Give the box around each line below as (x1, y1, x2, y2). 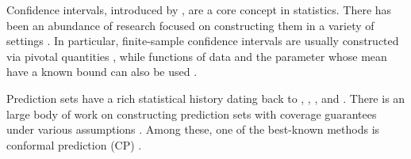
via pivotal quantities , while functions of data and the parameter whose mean (6, 47, 387, 64)
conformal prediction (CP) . (6, 136, 142, 153)
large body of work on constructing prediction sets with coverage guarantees (6, 105, 377, 122)
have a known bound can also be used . (6, 63, 198, 80)
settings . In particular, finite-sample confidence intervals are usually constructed (6, 32, 399, 49)
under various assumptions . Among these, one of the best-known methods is (6, 121, 380, 138)
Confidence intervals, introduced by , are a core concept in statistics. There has (6, 2, 392, 17)
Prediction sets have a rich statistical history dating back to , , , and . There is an (6, 89, 405, 106)
